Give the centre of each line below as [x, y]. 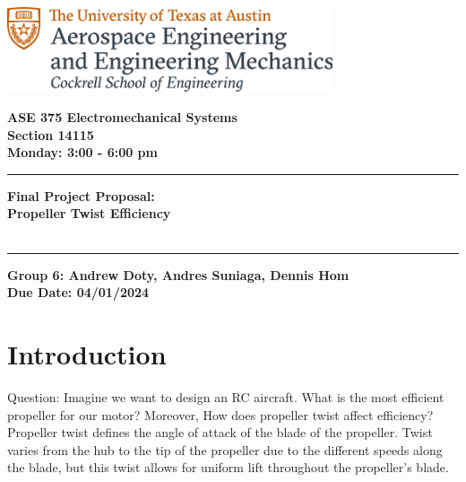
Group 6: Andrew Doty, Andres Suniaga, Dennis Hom [178, 274]
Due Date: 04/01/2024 [78, 292]
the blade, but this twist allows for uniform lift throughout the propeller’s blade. [228, 467]
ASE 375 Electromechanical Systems [122, 117]
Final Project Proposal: [81, 195]
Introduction [87, 354]
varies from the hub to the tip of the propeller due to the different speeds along [225, 449]
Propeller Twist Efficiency [89, 213]
